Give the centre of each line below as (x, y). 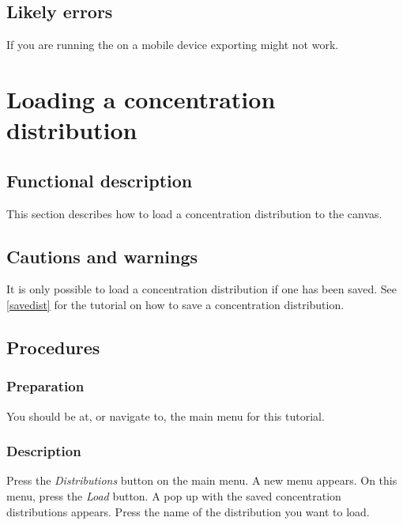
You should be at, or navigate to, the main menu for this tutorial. (166, 415)
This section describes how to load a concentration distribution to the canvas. (194, 213)
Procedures (53, 347)
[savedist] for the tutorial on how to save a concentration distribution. (175, 304)
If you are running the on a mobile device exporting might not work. (173, 45)
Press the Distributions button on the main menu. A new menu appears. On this (202, 480)
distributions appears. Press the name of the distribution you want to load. (188, 511)
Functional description (100, 180)
